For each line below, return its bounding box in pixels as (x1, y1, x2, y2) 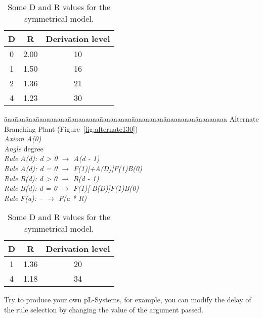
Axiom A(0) (4, 133, 41, 144)
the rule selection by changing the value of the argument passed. (4, 304, 203, 314)
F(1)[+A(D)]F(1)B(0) (73, 163, 142, 173)
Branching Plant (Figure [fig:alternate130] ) (4, 123, 138, 134)
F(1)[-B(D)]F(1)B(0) (73, 183, 139, 193)
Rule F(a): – (4, 192, 43, 203)
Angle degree (4, 143, 43, 153)
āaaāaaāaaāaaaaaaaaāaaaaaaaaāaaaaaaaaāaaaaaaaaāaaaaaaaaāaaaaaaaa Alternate (4, 114, 259, 124)
